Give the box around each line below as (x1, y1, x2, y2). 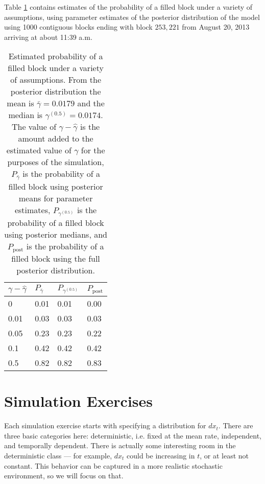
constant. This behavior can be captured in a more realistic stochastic (4, 460, 223, 471)
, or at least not (200, 450, 249, 461)
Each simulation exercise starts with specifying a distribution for (4, 420, 206, 431)
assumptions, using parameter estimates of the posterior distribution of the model (4, 11, 260, 22)
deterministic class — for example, (4, 450, 112, 461)
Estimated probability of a (8, 50, 103, 62)
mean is (7, 97, 34, 109)
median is (8, 109, 43, 121)
